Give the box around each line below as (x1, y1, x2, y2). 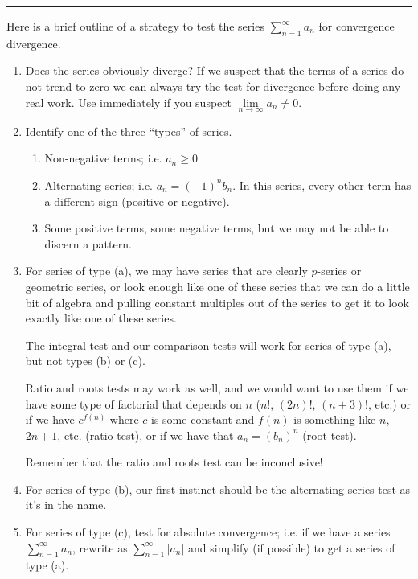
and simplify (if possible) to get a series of (188, 539, 395, 556)
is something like (293, 411, 376, 428)
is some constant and (151, 411, 255, 428)
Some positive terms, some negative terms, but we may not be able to (44, 220, 389, 236)
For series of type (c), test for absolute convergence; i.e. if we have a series (25, 524, 391, 540)
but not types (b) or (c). (25, 352, 145, 369)
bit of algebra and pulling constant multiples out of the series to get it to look (25, 294, 409, 310)
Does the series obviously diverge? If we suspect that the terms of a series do (25, 62, 404, 79)
